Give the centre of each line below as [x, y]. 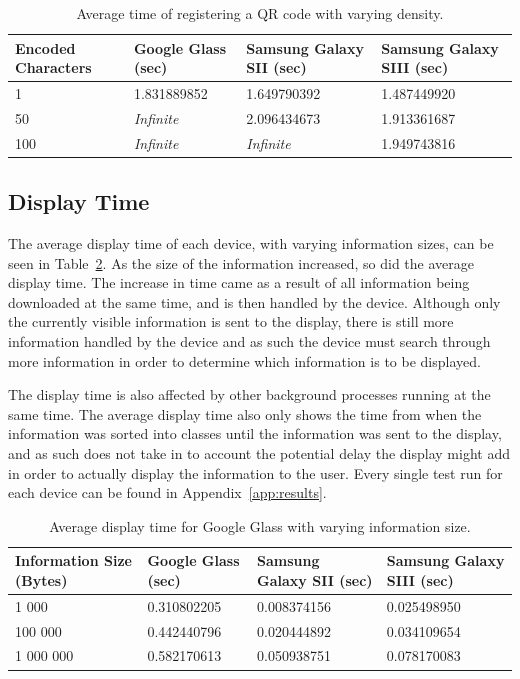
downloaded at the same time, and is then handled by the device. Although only [254, 301]
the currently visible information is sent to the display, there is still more [231, 321]
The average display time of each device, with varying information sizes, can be [251, 243]
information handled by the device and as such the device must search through [249, 340]
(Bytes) [41, 579]
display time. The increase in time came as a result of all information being [239, 282]
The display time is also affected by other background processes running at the [249, 394]
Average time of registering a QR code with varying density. [260, 13]
